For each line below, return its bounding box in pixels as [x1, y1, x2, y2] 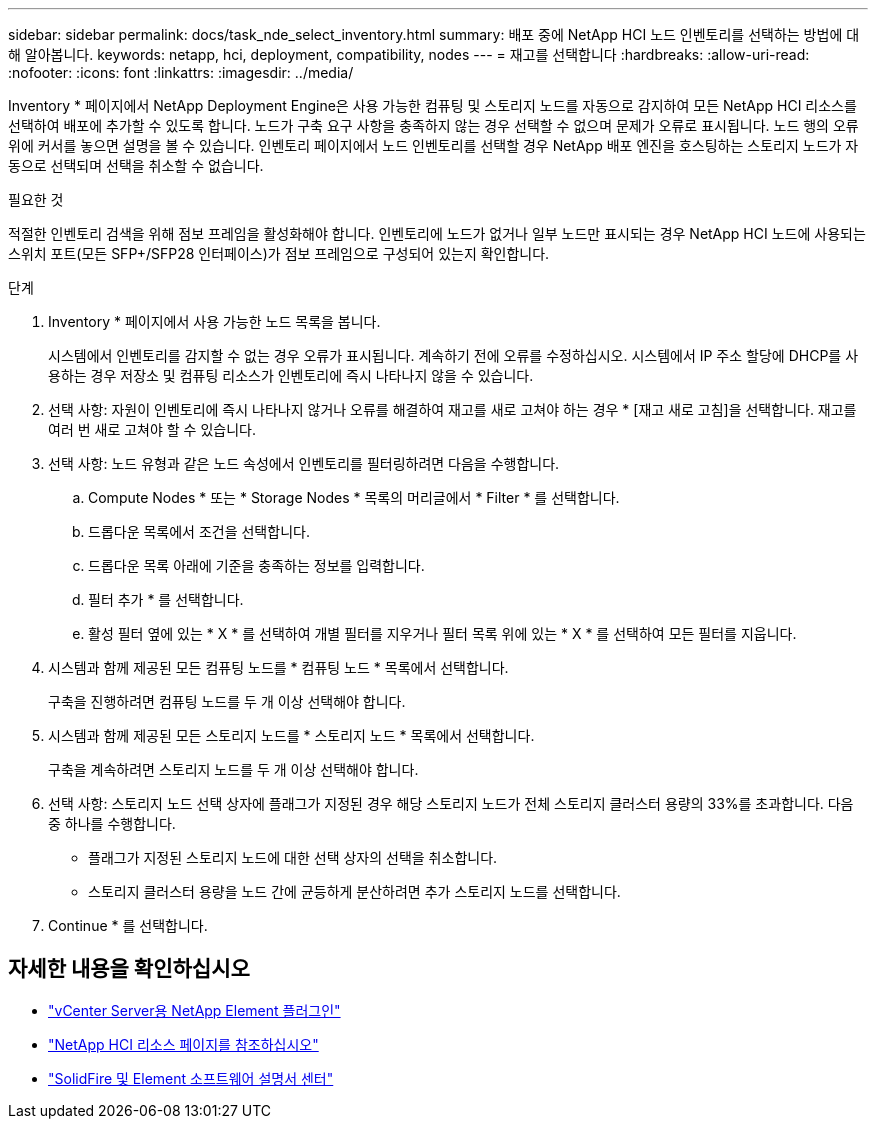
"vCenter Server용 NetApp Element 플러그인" [48, 1001, 341, 1019]
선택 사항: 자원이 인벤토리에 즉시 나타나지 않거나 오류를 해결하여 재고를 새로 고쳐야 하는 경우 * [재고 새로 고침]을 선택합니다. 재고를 [48, 401, 857, 418]
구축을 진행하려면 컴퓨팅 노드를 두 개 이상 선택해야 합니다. [48, 693, 406, 710]
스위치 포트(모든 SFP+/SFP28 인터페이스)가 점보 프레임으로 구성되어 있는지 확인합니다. [8, 245, 550, 262]
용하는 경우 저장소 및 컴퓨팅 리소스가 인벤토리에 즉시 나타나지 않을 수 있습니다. [48, 367, 534, 384]
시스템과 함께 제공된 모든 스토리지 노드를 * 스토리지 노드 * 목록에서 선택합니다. [48, 727, 535, 744]
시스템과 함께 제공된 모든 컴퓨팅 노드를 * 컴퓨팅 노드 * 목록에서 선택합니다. [48, 659, 509, 676]
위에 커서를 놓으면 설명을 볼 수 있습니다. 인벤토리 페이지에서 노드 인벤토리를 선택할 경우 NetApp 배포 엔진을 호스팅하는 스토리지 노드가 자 [8, 137, 859, 154]
